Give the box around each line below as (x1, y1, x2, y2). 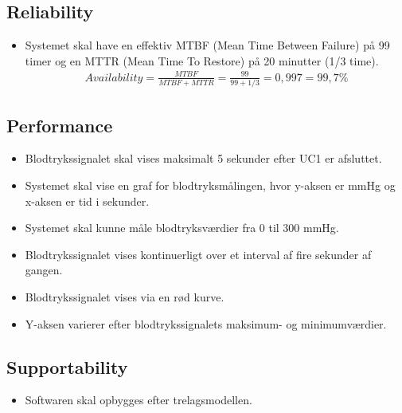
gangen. (25, 262, 63, 278)
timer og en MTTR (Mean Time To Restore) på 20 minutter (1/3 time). (25, 52, 379, 69)
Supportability (6, 354, 128, 379)
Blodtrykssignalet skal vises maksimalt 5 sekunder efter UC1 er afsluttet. (25, 150, 382, 167)
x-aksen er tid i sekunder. (25, 192, 150, 209)
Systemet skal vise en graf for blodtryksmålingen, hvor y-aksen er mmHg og (25, 177, 396, 194)
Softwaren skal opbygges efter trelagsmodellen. (25, 391, 252, 408)
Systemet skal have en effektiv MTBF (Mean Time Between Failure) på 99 (25, 37, 390, 53)
